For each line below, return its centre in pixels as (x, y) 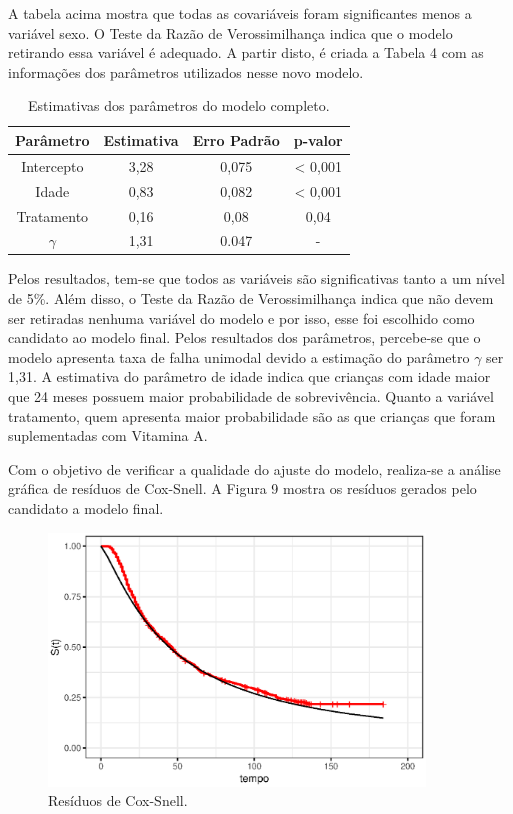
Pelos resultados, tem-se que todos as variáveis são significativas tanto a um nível (256, 278)
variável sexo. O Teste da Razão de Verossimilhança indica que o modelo (230, 32)
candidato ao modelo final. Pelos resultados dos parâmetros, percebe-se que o (244, 337)
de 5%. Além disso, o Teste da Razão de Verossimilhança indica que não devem (251, 298)
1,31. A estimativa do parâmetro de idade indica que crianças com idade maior (249, 376)
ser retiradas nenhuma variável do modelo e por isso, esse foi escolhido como (241, 317)
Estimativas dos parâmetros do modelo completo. (179, 105)
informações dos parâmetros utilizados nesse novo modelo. (186, 71)
